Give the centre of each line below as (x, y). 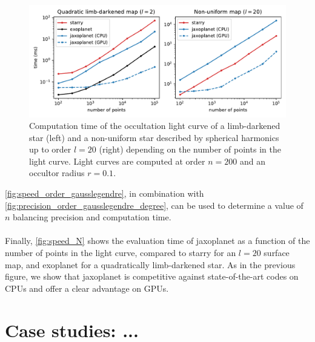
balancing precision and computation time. (92, 217)
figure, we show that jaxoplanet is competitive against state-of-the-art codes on (152, 276)
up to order (50, 149)
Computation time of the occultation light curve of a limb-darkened (155, 126)
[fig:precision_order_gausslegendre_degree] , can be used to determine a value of (154, 205)
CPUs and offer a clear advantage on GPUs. (87, 288)
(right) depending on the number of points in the (190, 149)
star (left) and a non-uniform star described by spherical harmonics (154, 137)
